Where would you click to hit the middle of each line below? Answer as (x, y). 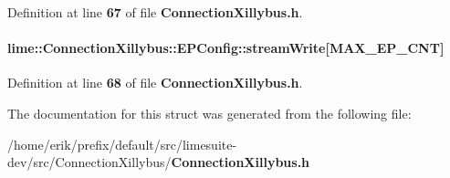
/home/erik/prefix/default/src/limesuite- (122, 144)
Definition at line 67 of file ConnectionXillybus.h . (155, 12)
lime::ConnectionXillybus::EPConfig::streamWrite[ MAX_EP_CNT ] (226, 48)
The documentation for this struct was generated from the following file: (209, 113)
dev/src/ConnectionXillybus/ (89, 162)
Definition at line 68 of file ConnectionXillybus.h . (155, 83)
